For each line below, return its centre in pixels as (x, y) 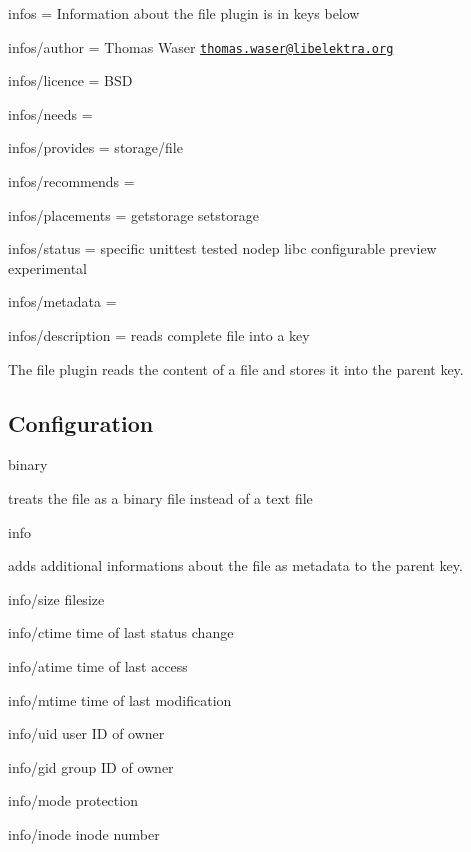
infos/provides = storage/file (95, 147)
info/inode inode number (84, 833)
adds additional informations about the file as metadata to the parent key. (235, 565)
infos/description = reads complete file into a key (159, 335)
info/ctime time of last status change (121, 632)
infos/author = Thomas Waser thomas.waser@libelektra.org (201, 46)
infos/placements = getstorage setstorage (133, 214)
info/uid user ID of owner (86, 733)
